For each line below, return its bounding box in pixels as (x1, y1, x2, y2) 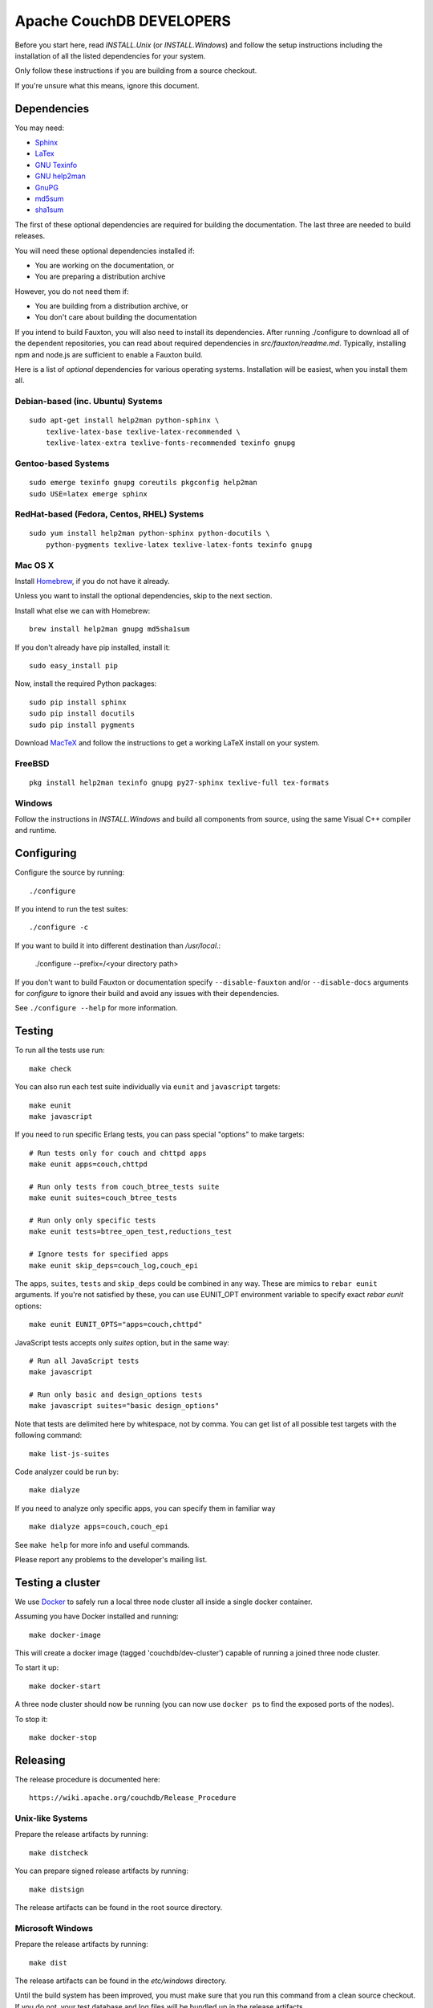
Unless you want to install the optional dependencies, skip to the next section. (14, 591, 273, 601)
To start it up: (14, 1663, 59, 1672)
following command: (14, 1430, 83, 1440)
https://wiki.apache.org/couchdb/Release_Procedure (29, 1794, 237, 1802)
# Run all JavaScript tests (29, 1356, 140, 1365)
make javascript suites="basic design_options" (29, 1402, 220, 1410)
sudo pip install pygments (29, 720, 136, 729)
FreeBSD (14, 757, 50, 769)
